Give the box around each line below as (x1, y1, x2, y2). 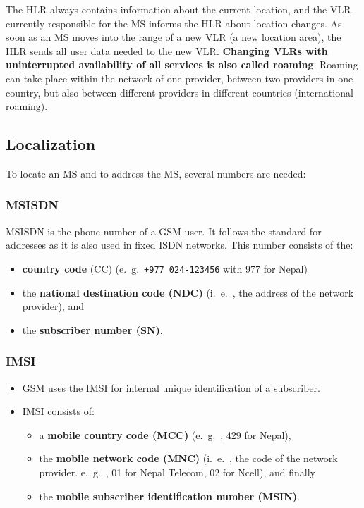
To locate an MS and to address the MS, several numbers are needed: (6, 166, 306, 180)
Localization (6, 133, 96, 155)
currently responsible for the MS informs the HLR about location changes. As (6, 16, 342, 30)
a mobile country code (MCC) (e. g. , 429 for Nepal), (39, 427, 291, 442)
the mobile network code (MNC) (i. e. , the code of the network (39, 451, 338, 466)
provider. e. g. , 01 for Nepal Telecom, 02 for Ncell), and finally (39, 464, 315, 479)
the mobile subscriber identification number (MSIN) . (39, 488, 300, 503)
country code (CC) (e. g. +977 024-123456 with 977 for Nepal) (22, 261, 308, 275)
